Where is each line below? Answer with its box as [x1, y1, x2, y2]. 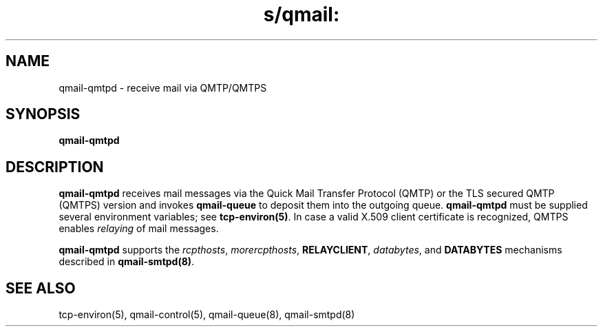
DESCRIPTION [6, 158, 104, 176]
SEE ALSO [6, 279, 76, 297]
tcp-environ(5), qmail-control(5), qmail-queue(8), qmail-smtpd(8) [59, 309, 355, 321]
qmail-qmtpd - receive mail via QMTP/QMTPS [59, 81, 267, 94]
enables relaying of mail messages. [59, 222, 219, 235]
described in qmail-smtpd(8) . [59, 256, 195, 268]
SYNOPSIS [6, 105, 81, 123]
